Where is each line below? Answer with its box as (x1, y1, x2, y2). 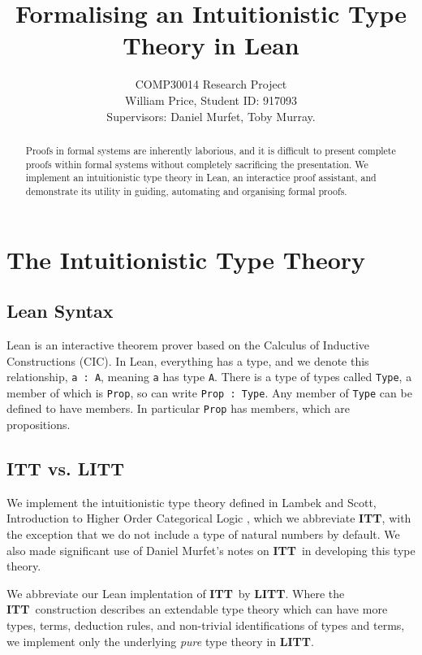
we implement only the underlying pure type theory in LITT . (6, 632, 314, 649)
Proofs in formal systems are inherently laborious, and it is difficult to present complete (25, 143, 396, 157)
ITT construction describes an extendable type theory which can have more (6, 601, 388, 618)
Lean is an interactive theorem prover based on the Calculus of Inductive (6, 336, 370, 353)
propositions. (6, 416, 71, 433)
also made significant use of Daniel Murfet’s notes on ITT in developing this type (6, 541, 416, 558)
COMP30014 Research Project (135, 76, 287, 93)
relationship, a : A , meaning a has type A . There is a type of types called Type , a (6, 368, 412, 385)
